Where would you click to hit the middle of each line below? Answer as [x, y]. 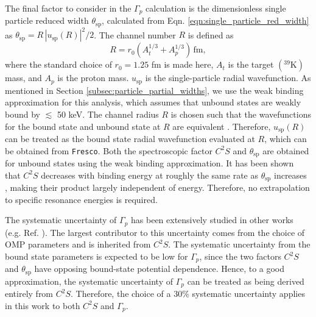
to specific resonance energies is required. [81, 199]
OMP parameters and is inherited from [78, 244]
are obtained [286, 150]
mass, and [23, 78]
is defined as [211, 34]
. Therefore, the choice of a [121, 294]
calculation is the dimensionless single [216, 8]
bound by [23, 114]
